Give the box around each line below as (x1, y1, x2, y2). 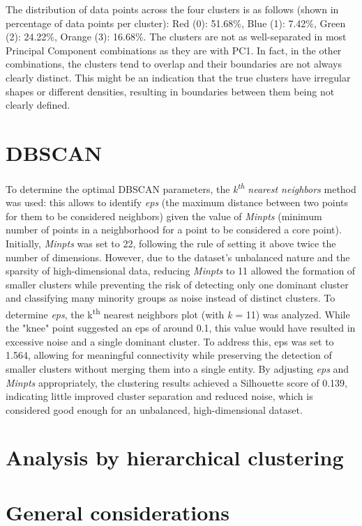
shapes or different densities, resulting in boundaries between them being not (6, 84, 335, 98)
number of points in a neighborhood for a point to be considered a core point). (6, 222, 342, 237)
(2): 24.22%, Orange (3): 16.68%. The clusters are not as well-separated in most (6, 29, 347, 44)
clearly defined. (6, 98, 70, 112)
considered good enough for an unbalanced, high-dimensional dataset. (6, 402, 303, 417)
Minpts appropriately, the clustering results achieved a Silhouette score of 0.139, (6, 375, 347, 389)
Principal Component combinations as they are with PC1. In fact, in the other (6, 42, 342, 57)
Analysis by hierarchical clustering (6, 443, 344, 472)
